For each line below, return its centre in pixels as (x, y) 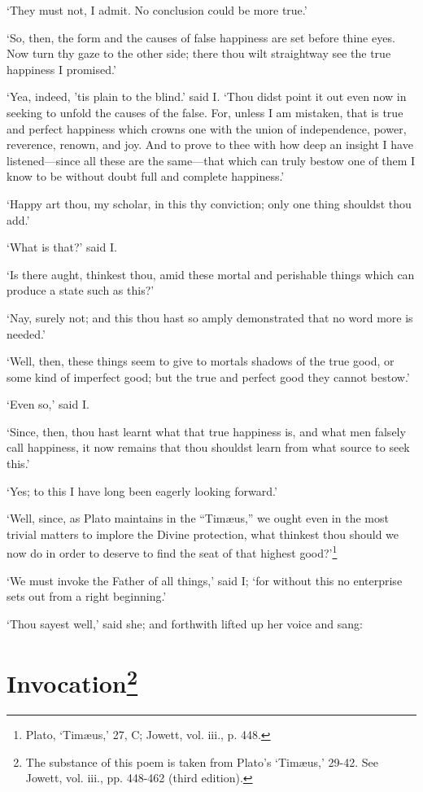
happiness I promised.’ (61, 69)
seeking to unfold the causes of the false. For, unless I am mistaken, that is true (205, 112)
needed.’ (26, 333)
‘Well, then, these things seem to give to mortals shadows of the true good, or (201, 361)
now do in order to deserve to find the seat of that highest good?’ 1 (172, 552)
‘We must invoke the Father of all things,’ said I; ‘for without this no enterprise (205, 580)
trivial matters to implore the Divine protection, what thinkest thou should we (203, 534)
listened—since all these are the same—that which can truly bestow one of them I (211, 160)
